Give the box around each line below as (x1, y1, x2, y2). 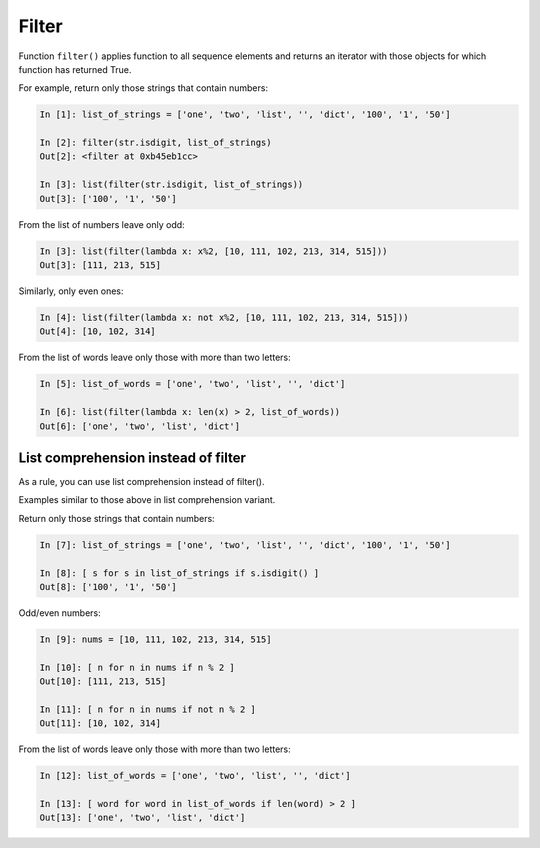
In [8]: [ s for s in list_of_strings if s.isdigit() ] (39, 567, 320, 579)
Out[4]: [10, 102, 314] (39, 326, 157, 337)
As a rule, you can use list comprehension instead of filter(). (18, 476, 265, 488)
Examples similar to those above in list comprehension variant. (18, 494, 276, 506)
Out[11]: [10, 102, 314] (39, 718, 162, 729)
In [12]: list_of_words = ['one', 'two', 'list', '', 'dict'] (39, 770, 351, 782)
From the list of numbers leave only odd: (18, 218, 185, 230)
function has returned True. (18, 63, 132, 75)
